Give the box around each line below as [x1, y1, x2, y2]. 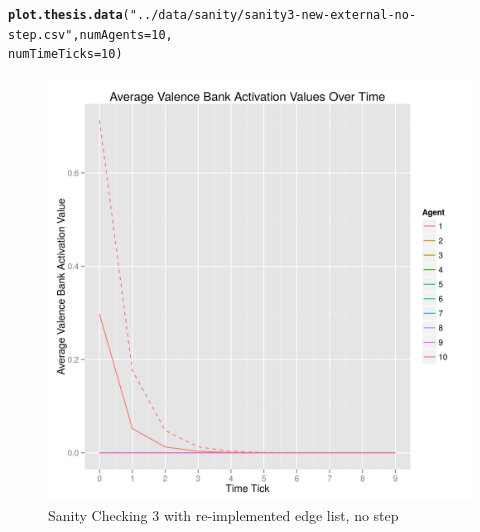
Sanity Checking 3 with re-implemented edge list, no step [48, 504, 399, 525]
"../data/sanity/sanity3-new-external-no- [129, 8, 417, 22]
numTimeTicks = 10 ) [8, 47, 123, 62]
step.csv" [8, 27, 73, 42]
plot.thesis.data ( [8, 8, 130, 22]
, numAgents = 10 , [72, 27, 173, 42]
